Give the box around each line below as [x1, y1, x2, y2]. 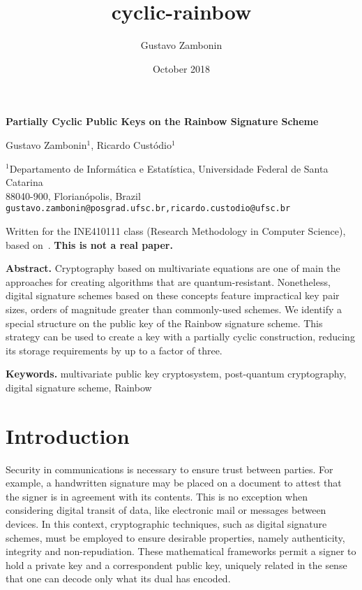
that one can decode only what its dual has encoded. [6, 571, 231, 586]
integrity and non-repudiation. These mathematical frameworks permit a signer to [6, 544, 356, 559]
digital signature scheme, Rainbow [6, 380, 152, 394]
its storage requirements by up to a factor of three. [6, 343, 223, 357]
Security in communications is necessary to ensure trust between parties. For [6, 461, 333, 476]
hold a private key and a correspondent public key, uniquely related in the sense [6, 557, 347, 572]
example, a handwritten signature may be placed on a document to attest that [6, 475, 342, 490]
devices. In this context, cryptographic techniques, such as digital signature [6, 516, 327, 531]
